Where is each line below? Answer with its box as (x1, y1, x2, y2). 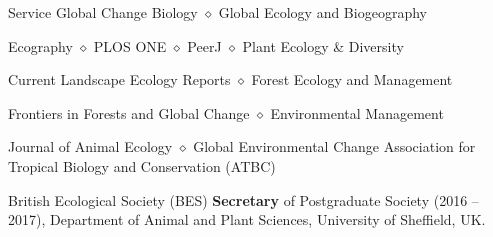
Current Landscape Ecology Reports (8, 69, 231, 90)
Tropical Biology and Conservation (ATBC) (8, 155, 276, 176)
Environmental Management (270, 102, 444, 123)
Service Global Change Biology (8, 2, 198, 22)
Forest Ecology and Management (251, 69, 453, 90)
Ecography (8, 35, 73, 56)
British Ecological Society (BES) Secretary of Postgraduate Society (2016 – (8, 189, 479, 210)
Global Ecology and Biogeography (218, 2, 427, 22)
